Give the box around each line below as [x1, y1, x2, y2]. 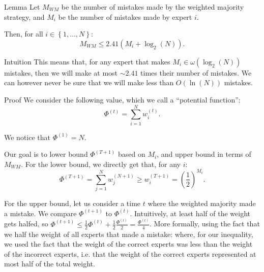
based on [118, 149, 145, 159]
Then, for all [4, 28, 43, 39]
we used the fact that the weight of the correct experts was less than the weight [4, 239, 253, 249]
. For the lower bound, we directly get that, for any [21, 158, 181, 169]
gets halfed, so [4, 218, 48, 229]
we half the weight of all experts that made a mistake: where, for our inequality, [4, 228, 253, 239]
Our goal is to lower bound [4, 149, 88, 159]
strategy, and [4, 11, 45, 22]
